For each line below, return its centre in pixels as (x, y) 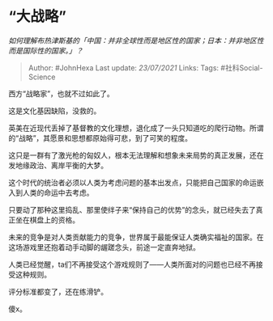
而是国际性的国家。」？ (46, 50)
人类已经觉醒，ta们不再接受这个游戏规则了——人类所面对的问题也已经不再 (132, 264)
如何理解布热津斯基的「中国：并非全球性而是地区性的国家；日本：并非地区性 (136, 40)
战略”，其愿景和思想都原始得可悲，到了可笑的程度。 (106, 137)
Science (42, 77)
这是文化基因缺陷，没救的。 (55, 111)
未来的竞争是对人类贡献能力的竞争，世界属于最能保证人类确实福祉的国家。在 (136, 237)
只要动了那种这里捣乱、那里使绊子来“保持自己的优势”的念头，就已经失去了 (132, 209)
